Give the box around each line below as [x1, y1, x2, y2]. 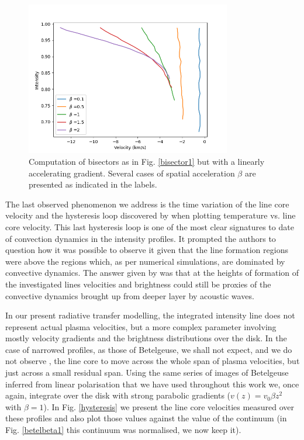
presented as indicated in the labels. [29, 178, 157, 190]
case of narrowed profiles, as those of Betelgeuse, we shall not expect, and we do [5, 343, 292, 355]
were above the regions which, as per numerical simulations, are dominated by [5, 255, 285, 267]
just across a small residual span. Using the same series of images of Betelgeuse [5, 366, 289, 379]
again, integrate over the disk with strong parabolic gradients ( [5, 389, 231, 401]
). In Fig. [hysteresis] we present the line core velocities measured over [43, 400, 295, 413]
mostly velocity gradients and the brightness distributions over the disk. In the [5, 332, 287, 344]
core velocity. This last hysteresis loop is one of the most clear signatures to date [5, 220, 294, 233]
